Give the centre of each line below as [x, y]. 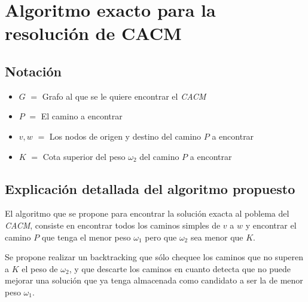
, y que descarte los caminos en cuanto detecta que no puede [180, 268]
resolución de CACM [93, 33]
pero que [161, 237]
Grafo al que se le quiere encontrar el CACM [124, 96]
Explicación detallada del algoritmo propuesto [150, 188]
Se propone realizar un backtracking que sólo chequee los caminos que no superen [154, 257]
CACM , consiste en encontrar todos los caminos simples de [113, 225]
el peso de [40, 268]
